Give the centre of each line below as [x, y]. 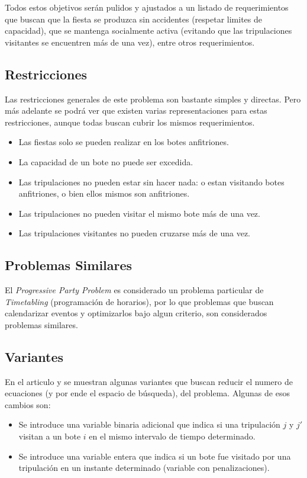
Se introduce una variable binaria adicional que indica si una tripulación [149, 424]
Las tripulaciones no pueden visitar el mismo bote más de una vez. [139, 213]
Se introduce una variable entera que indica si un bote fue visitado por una [155, 456]
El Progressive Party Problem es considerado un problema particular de [134, 290]
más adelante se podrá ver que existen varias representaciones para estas [136, 110]
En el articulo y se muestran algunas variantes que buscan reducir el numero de [149, 381]
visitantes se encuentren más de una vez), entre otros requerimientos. [130, 42]
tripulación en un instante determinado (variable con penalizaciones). [144, 468]
